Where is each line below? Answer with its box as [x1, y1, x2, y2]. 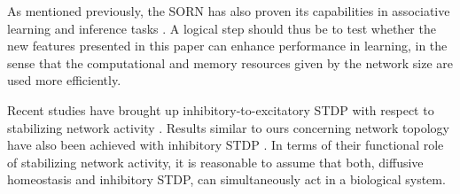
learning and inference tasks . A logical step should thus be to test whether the [7, 19, 436, 37]
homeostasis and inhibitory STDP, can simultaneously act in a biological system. [7, 170, 446, 189]
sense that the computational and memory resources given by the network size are [7, 53, 453, 72]
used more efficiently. [7, 71, 121, 89]
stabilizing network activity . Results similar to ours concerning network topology [7, 118, 449, 136]
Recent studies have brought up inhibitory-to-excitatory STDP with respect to [7, 100, 434, 119]
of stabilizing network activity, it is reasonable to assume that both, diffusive [7, 152, 424, 171]
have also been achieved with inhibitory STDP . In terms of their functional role [7, 136, 444, 154]
